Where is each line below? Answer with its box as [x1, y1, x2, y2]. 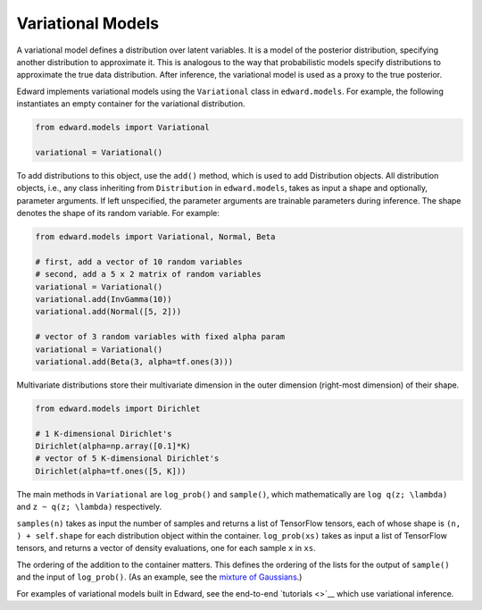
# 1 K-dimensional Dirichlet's [35, 429, 173, 439]
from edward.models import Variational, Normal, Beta [35, 232, 276, 242]
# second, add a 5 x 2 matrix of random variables [35, 269, 262, 280]
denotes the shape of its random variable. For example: [16, 208, 220, 219]
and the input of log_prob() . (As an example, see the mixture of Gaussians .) [16, 572, 303, 582]
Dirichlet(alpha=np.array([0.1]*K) [35, 441, 191, 451]
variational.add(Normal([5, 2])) [35, 306, 182, 317]
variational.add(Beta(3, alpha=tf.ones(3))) [35, 356, 234, 366]
